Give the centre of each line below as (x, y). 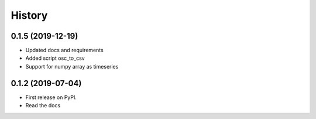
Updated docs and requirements (64, 50)
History (29, 15)
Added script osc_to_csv (55, 58)
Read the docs (43, 106)
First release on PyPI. (51, 97)
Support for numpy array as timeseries (72, 66)
